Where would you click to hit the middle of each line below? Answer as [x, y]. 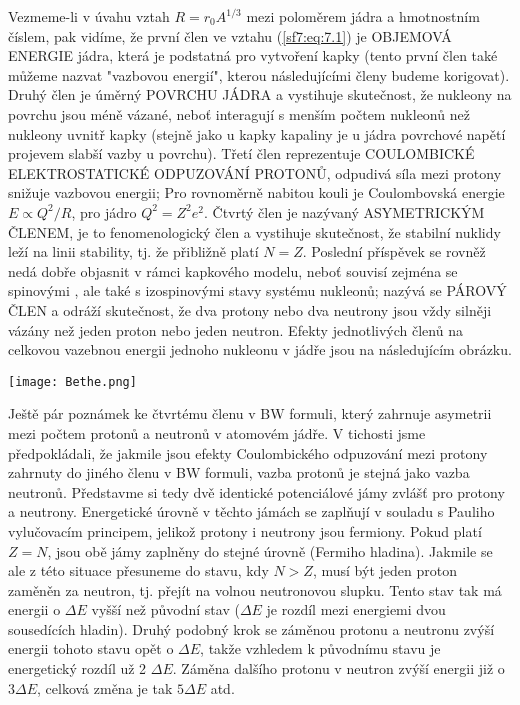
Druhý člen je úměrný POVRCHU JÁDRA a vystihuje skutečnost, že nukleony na [260, 94]
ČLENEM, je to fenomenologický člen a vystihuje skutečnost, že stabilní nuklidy [254, 231]
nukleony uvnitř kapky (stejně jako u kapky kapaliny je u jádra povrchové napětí [257, 133]
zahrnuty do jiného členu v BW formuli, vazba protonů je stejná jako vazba [239, 472]
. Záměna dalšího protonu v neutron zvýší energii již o [338, 668]
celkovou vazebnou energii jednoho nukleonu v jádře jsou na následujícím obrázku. [260, 349]
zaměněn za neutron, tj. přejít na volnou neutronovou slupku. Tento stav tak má [255, 589]
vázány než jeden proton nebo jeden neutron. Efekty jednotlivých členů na [235, 329]
